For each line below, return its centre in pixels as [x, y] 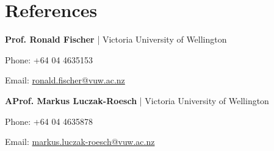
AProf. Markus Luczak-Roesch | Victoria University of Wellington [137, 100]
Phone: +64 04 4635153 [49, 59]
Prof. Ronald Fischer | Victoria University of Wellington [116, 39]
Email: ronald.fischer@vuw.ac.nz [65, 80]
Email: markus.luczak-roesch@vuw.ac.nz [80, 142]
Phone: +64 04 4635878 [49, 121]
